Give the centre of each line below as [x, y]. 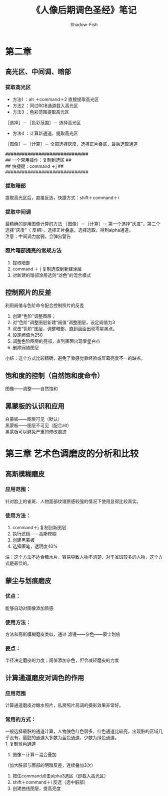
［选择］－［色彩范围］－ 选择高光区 [43, 122]
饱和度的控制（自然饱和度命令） [54, 376]
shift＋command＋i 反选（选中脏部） [50, 782]
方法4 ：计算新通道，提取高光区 [45, 133]
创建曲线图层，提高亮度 [36, 788]
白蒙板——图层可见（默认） [34, 419]
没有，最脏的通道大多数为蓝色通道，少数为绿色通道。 [64, 738]
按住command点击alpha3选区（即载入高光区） [60, 776]
